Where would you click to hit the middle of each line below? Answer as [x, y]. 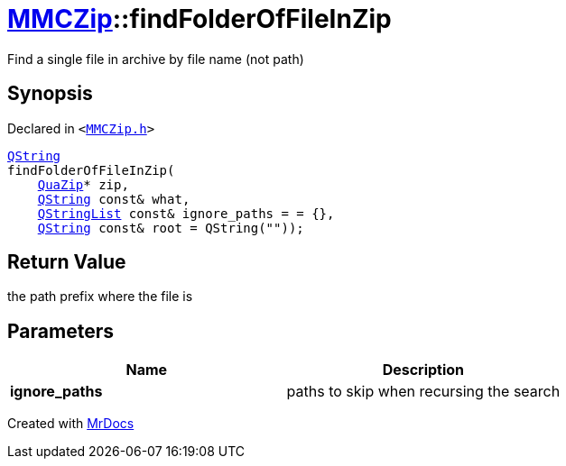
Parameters [60, 331]
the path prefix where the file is [100, 297]
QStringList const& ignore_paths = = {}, [186, 213]
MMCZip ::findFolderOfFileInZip [199, 19]
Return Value [67, 262]
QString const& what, [114, 199]
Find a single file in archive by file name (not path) [156, 59]
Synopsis [50, 94]
